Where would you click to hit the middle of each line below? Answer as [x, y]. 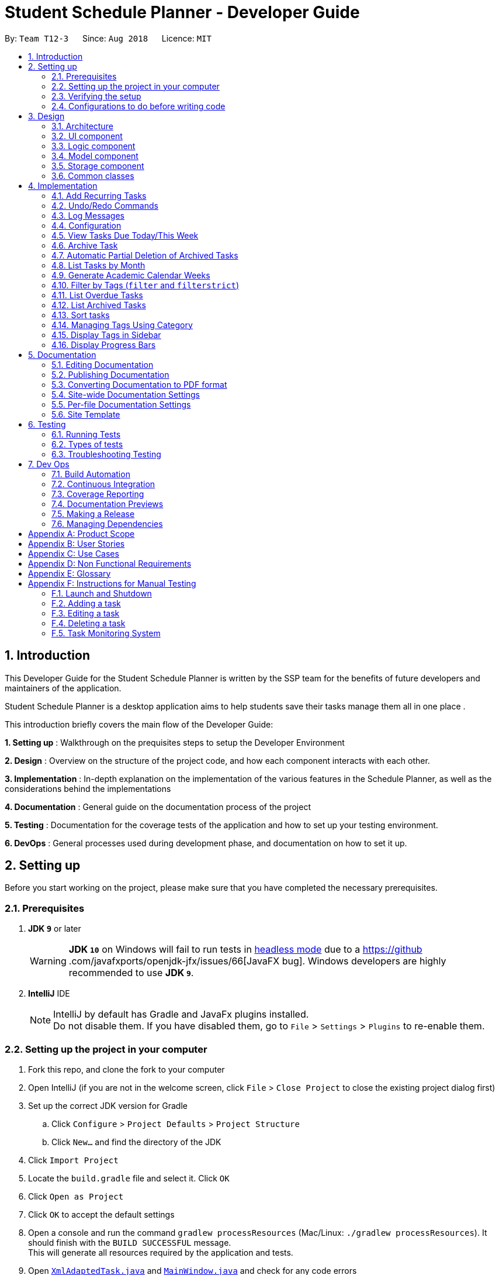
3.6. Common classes [93, 175]
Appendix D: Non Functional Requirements [110, 563]
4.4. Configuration [86, 225]
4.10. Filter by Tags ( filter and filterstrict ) [145, 285]
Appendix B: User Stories [77, 543]
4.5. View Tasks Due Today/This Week [125, 235]
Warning [48, 961]
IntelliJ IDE [49, 994]
